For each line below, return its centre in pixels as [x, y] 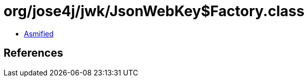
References [33, 53]
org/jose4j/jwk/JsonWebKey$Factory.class [154, 11]
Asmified [39, 33]
